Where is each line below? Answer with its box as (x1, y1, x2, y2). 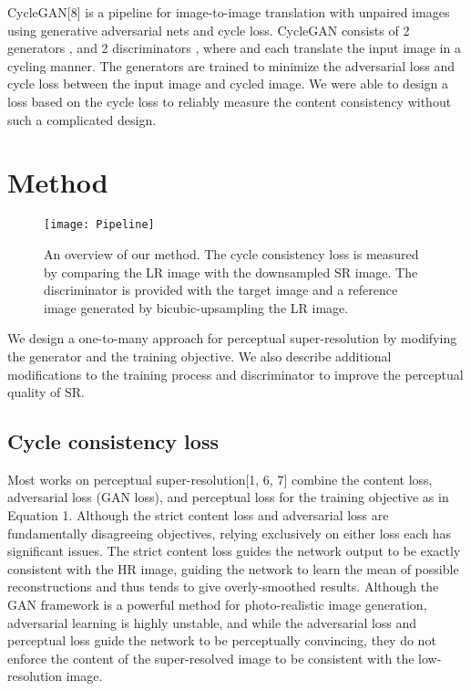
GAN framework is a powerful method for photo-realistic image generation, (7, 595, 427, 614)
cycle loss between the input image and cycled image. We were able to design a (7, 74, 448, 93)
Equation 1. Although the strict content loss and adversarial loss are (7, 506, 389, 525)
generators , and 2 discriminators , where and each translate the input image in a (7, 38, 461, 58)
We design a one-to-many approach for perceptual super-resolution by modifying (7, 329, 457, 348)
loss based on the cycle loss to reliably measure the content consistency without (7, 91, 452, 110)
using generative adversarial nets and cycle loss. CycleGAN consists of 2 (7, 20, 410, 39)
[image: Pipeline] (44, 218, 155, 232)
